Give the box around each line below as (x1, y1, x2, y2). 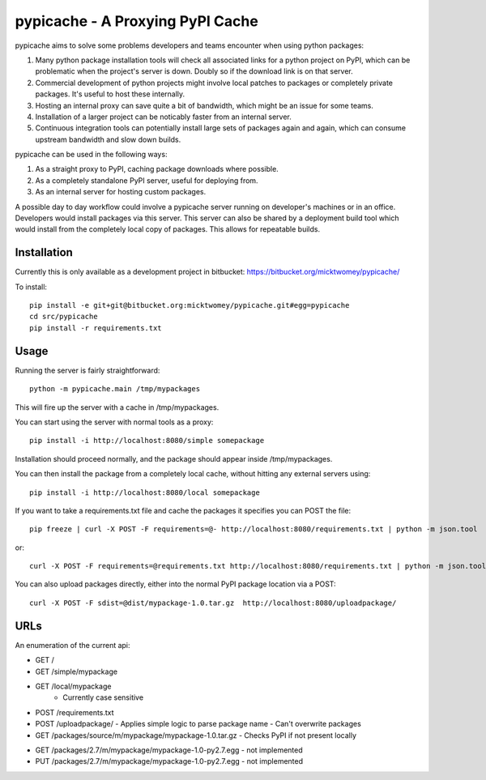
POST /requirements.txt (35, 707, 114, 717)
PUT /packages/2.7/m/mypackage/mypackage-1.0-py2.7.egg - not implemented (35, 757, 304, 766)
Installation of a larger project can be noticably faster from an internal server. (35, 112, 292, 121)
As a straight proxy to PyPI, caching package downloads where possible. (35, 164, 279, 174)
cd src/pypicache (29, 312, 98, 322)
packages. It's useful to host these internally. (35, 89, 185, 99)
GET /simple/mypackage (35, 667, 117, 676)
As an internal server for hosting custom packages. (35, 187, 207, 197)
